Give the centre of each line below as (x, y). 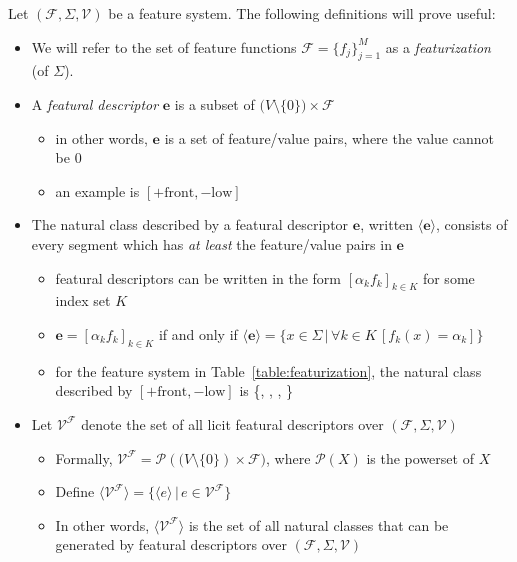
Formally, (84, 457)
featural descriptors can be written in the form (198, 277)
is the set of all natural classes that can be (318, 524)
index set (83, 300)
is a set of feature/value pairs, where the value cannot (329, 137)
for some (448, 277)
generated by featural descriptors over (171, 544)
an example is (97, 190)
